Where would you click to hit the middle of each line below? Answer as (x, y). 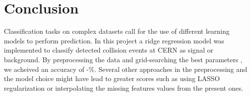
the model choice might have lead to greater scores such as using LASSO (112, 78)
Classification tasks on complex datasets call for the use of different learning (117, 31)
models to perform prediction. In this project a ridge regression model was (114, 40)
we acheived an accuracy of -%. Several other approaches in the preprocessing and (126, 69)
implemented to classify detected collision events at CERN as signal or (109, 50)
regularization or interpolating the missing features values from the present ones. (124, 88)
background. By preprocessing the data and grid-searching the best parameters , (123, 59)
